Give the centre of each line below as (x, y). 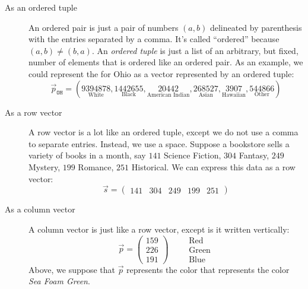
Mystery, (45, 166)
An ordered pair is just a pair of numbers (104, 27)
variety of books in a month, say (87, 155)
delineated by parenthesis (256, 27)
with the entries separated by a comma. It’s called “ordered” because (154, 39)
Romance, (96, 166)
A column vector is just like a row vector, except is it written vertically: (159, 229)
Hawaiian (234, 95)
